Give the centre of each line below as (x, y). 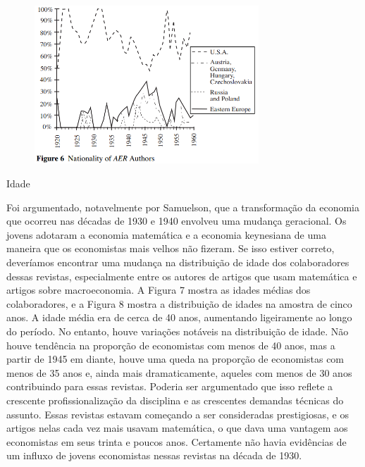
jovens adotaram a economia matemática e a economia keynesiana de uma (166, 234)
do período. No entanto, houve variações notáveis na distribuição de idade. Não (178, 331)
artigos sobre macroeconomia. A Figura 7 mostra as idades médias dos (159, 290)
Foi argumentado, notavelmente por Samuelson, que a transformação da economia (183, 207)
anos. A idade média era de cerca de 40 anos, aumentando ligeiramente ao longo (179, 317)
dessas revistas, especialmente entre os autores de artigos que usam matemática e (182, 276)
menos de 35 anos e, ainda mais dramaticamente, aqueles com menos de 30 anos (179, 372)
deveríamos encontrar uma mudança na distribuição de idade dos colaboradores (178, 262)
